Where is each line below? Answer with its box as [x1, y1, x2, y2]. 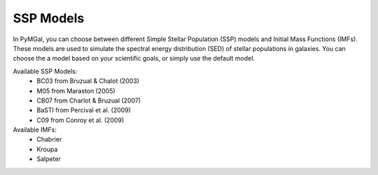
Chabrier [36, 135, 62, 144]
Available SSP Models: [13, 67, 78, 75]
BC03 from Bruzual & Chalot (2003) [36, 77, 140, 85]
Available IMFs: [13, 125, 57, 134]
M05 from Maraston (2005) [36, 86, 115, 95]
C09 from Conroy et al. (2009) [36, 116, 125, 124]
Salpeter [36, 155, 61, 163]
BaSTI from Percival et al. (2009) [36, 106, 131, 114]
